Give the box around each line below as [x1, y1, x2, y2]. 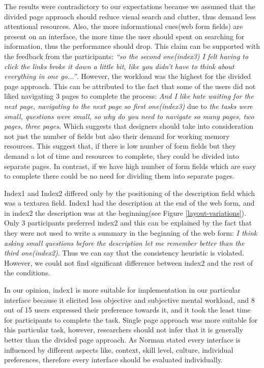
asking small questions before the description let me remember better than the [4, 237, 245, 248]
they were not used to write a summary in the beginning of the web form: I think [4, 228, 257, 238]
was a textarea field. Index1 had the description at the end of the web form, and [4, 197, 255, 208]
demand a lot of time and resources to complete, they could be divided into [4, 150, 239, 161]
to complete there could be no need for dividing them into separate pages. [4, 171, 234, 181]
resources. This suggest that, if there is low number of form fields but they [4, 140, 236, 151]
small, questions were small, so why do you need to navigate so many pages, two [4, 110, 254, 121]
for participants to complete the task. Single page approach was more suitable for [4, 314, 258, 325]
